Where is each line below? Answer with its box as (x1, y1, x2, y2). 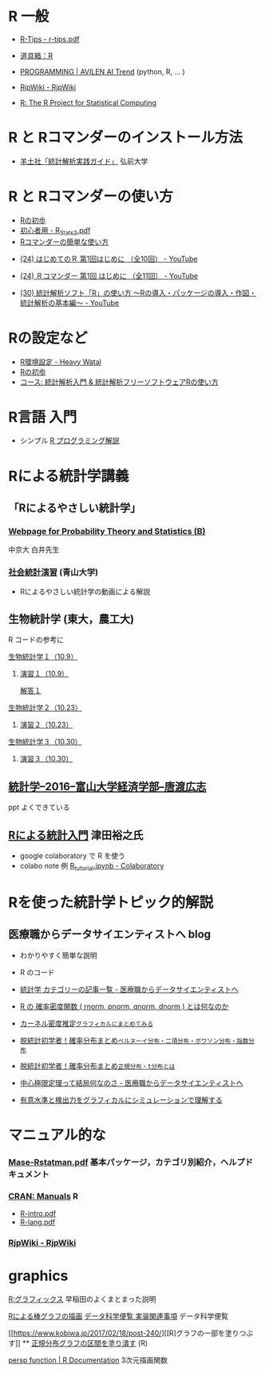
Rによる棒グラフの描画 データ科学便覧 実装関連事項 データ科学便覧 (8, 1311, 229, 1321)
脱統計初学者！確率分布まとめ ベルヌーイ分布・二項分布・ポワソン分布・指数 (19, 1035, 249, 1045)
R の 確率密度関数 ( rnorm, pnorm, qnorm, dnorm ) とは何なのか (19, 1002, 229, 1011)
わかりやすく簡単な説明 (19, 950, 97, 960)
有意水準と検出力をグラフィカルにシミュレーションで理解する (19, 1094, 223, 1105)
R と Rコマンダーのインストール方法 (8, 129, 243, 147)
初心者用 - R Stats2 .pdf (19, 225, 91, 237)
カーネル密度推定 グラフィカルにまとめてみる (19, 1018, 154, 1028)
